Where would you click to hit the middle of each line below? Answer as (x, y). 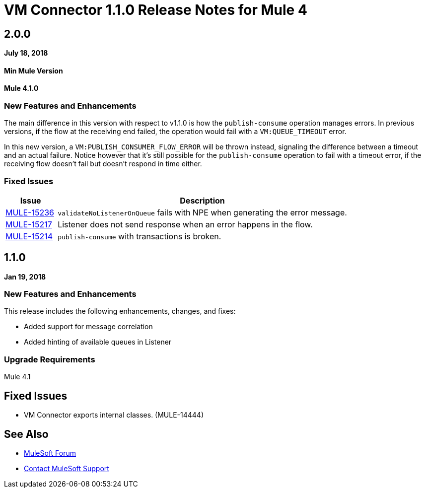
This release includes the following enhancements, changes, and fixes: (120, 311)
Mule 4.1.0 (21, 88)
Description (202, 200)
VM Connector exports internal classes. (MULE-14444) (114, 415)
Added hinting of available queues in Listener (98, 342)
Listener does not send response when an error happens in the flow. (185, 224)
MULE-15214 (29, 236)
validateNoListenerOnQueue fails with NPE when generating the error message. (202, 212)
